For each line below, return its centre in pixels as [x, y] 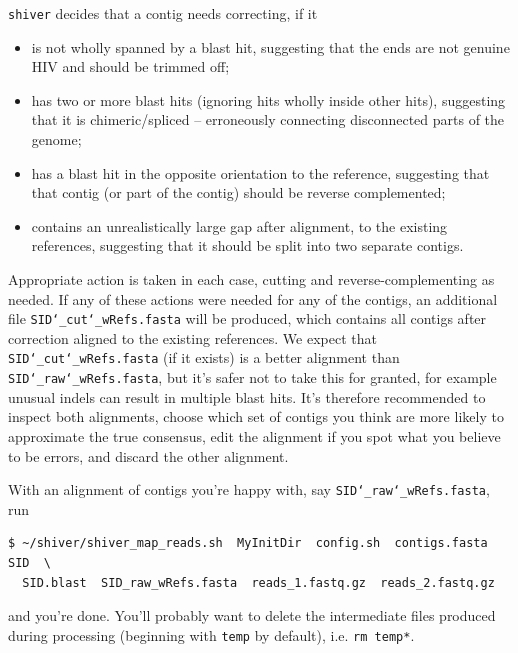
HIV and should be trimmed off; [130, 66]
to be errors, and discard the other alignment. [148, 455]
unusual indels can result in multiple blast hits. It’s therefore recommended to [247, 396]
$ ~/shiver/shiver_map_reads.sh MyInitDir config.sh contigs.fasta [248, 543]
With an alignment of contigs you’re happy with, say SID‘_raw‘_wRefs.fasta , [249, 489]
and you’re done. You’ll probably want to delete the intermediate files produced [252, 615]
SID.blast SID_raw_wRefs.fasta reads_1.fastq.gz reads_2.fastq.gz [258, 582]
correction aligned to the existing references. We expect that [192, 337]
